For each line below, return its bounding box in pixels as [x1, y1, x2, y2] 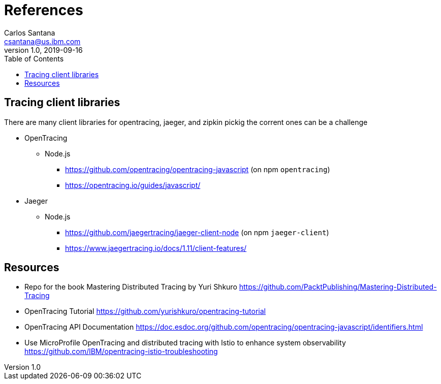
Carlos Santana [4, 28, 55, 37]
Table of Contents [4, 54, 64, 63]
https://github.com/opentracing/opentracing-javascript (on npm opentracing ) [65, 165, 330, 174]
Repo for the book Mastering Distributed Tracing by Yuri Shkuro [24, 282, 237, 292]
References [4, 2, 83, 19]
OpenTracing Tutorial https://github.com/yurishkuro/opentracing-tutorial [24, 307, 266, 316]
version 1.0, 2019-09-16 [4, 45, 83, 54]
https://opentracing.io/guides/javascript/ [65, 180, 201, 189]
